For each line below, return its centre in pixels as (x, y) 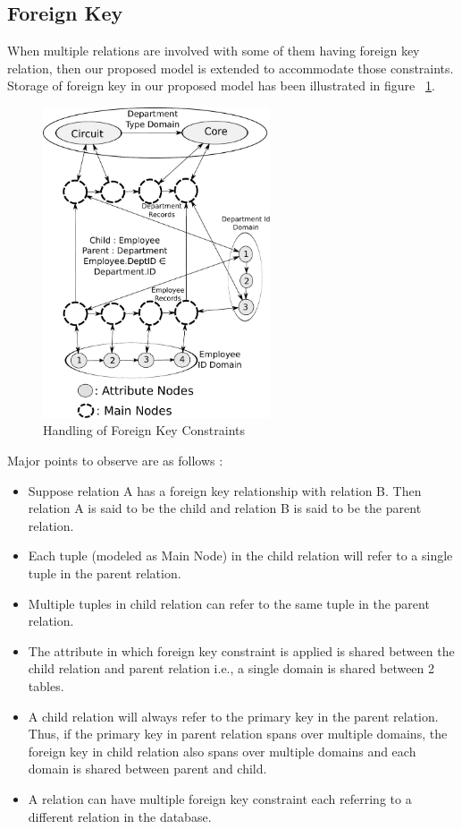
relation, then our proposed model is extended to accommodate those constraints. (231, 68)
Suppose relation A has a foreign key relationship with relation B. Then (225, 490)
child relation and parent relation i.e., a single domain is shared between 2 (231, 668)
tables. (46, 685)
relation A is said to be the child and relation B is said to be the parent (225, 508)
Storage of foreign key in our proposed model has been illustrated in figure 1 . (221, 85)
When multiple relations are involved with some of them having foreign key (214, 51)
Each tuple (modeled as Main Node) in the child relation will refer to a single (240, 556)
